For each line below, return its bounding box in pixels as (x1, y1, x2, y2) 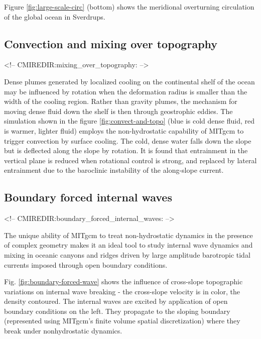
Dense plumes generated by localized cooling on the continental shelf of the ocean (4, 76, 255, 86)
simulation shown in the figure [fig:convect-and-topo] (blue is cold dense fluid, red (4, 116, 254, 126)
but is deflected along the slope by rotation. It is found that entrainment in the (4, 145, 248, 156)
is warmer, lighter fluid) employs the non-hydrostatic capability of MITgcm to (4, 125, 244, 136)
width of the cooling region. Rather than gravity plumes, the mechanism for (4, 96, 237, 106)
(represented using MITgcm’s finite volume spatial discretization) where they (4, 315, 240, 326)
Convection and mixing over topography (4, 36, 218, 51)
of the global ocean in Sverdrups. (4, 11, 105, 22)
